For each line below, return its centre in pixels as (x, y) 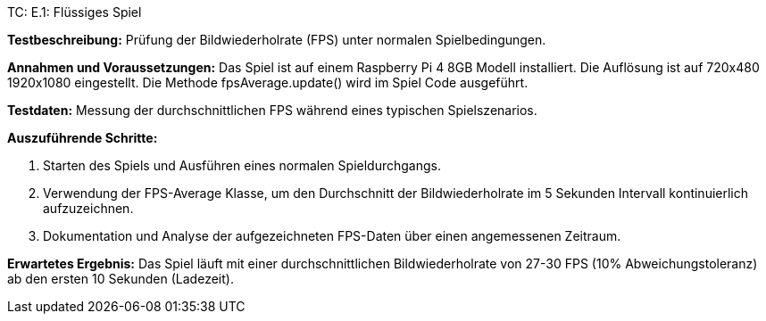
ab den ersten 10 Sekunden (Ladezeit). (121, 279)
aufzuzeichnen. (88, 208)
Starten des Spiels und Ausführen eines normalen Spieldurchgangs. (242, 165)
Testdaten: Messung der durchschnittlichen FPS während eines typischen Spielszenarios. (272, 110)
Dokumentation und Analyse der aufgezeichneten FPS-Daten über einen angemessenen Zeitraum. (332, 236)
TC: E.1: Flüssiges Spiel (75, 12)
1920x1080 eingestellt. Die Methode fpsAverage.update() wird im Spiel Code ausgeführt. (268, 82)
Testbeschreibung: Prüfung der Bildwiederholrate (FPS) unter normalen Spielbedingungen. (277, 40)
